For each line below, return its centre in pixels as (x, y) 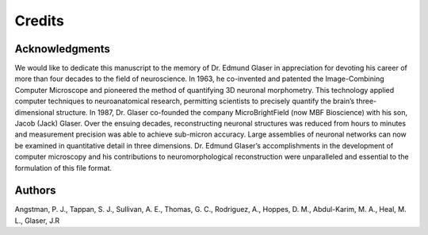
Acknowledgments (63, 49)
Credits (40, 21)
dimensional (34, 112)
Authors (35, 191)
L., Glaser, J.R (37, 220)
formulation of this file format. (63, 168)
